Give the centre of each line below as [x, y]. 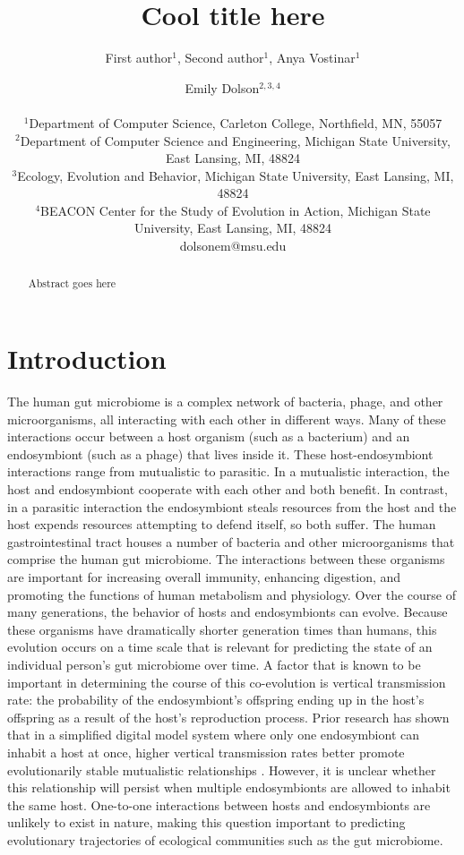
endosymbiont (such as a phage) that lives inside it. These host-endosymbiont [220, 453]
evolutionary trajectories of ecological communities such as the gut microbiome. [225, 839]
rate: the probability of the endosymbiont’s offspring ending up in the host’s [216, 700]
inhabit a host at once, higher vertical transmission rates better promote [206, 752]
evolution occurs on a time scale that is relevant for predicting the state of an [220, 647]
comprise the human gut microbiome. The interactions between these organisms [226, 559]
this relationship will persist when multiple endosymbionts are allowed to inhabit [229, 787]
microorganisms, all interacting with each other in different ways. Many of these [227, 419]
